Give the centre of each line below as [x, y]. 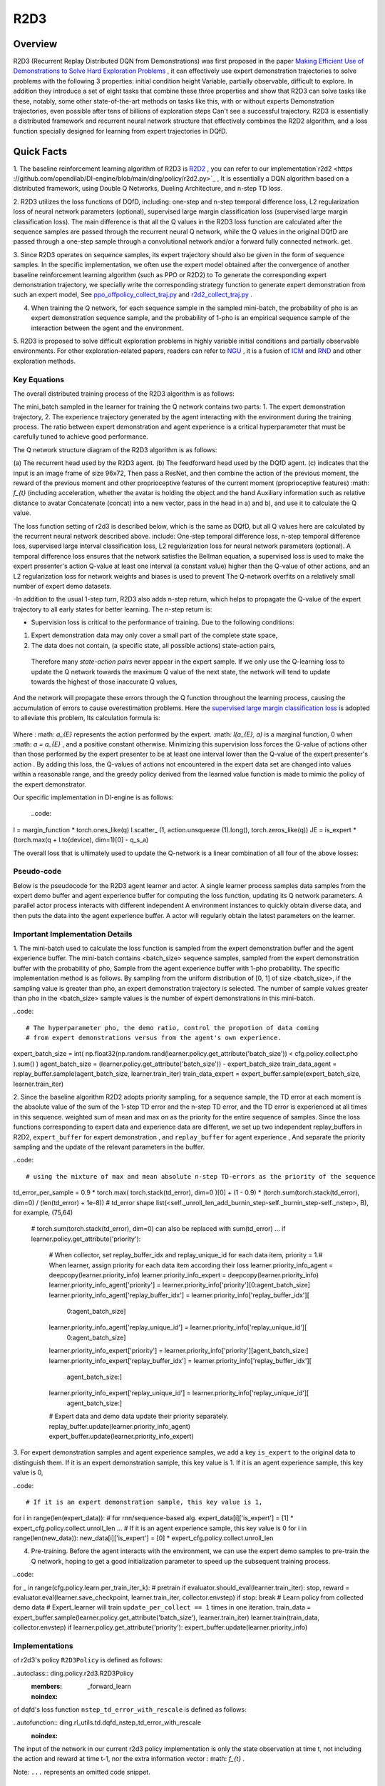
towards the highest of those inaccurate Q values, [104, 682]
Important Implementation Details [73, 934]
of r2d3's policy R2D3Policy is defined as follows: [88, 1660]
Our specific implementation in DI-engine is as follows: [93, 797]
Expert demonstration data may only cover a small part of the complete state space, [154, 635]
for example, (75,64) [43, 1212]
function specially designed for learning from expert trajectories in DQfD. [120, 131]
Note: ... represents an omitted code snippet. [82, 1772]
